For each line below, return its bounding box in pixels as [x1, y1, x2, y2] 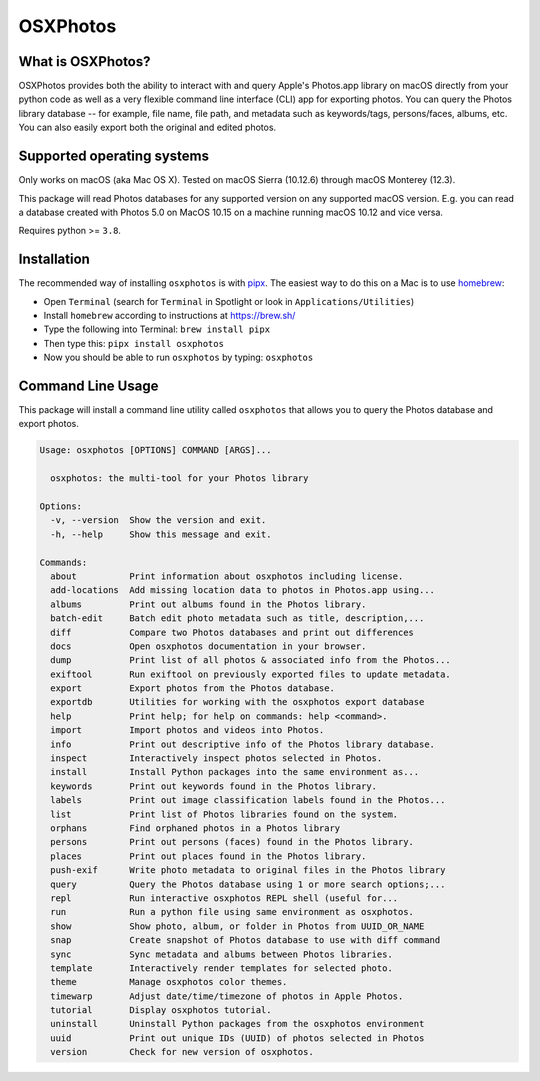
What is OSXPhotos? [18, 53, 151, 70]
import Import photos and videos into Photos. [50, 725, 325, 736]
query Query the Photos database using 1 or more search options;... [50, 878, 446, 890]
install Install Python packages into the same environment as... [50, 766, 420, 778]
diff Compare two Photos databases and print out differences [50, 626, 415, 638]
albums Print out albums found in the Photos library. [50, 598, 367, 610]
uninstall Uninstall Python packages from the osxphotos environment [50, 1018, 425, 1030]
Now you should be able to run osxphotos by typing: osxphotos [43, 351, 314, 364]
